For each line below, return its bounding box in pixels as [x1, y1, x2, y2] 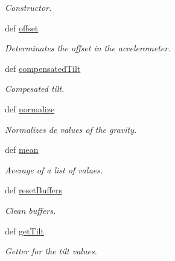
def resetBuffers [5, 184, 62, 196]
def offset [5, 21, 39, 34]
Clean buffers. [5, 204, 56, 216]
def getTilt [5, 224, 44, 237]
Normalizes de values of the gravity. [5, 123, 137, 135]
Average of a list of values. [5, 163, 103, 176]
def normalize [5, 102, 55, 115]
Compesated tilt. [5, 82, 65, 95]
